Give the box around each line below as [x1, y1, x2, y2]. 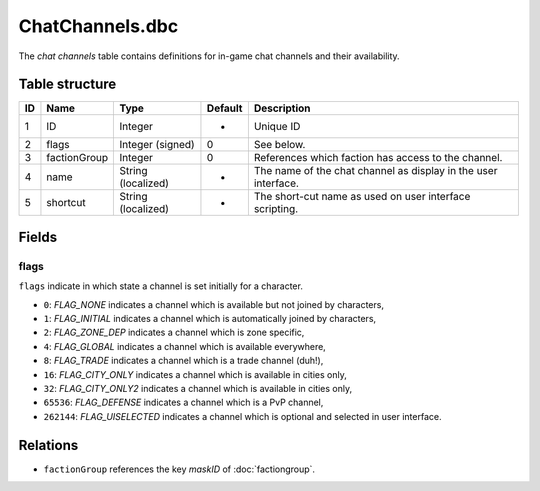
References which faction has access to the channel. [253, 151, 503, 165]
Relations [18, 436, 79, 454]
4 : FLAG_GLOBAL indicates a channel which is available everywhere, [43, 340, 327, 352]
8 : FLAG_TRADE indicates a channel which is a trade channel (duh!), [43, 355, 324, 367]
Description [253, 101, 311, 115]
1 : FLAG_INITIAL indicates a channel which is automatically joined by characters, [43, 313, 377, 324]
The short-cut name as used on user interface [253, 190, 471, 204]
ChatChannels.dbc [18, 15, 179, 37]
